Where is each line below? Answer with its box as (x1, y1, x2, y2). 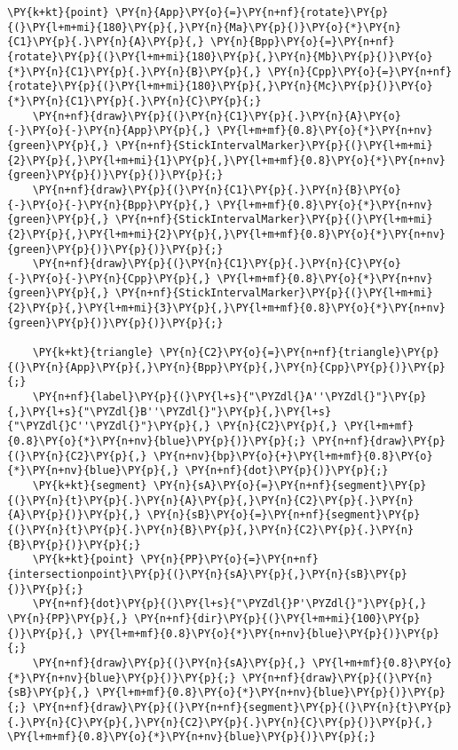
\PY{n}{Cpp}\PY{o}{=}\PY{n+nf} (267, 65, 453, 78)
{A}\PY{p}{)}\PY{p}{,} (7, 509, 141, 522)
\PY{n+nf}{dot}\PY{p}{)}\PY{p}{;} (185, 464, 389, 478)
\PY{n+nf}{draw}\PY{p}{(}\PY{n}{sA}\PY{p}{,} (32, 656, 306, 669)
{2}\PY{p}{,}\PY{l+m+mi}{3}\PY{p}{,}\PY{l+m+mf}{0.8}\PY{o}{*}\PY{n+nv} (7, 302, 446, 315)
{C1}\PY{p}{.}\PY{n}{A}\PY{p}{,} (7, 36, 204, 49)
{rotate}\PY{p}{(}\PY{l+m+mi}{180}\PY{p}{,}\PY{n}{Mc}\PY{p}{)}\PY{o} (7, 80, 433, 93)
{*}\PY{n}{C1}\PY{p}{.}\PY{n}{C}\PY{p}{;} (7, 94, 262, 107)
